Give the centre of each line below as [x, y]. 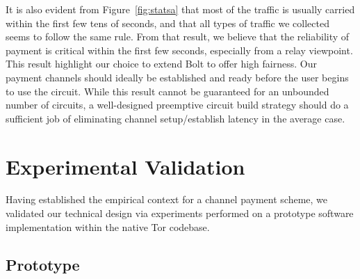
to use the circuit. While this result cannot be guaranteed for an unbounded [167, 91]
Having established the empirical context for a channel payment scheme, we [167, 199]
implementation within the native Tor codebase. [108, 226]
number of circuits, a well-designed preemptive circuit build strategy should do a [177, 105]
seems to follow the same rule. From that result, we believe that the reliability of [178, 37]
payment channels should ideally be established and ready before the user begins [177, 77]
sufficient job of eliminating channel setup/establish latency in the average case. [175, 118]
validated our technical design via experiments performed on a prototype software [180, 213]
